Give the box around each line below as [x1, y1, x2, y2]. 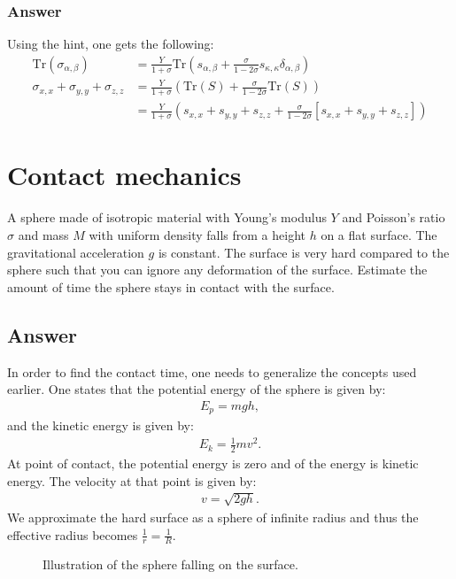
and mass [18, 225, 69, 243]
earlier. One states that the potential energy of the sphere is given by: [7, 380, 386, 398]
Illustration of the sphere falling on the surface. [43, 555, 298, 574]
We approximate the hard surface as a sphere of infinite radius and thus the [7, 507, 419, 526]
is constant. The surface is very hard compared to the [158, 243, 450, 261]
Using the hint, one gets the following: [7, 35, 214, 53]
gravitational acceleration [7, 243, 144, 261]
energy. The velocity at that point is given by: [7, 471, 257, 490]
